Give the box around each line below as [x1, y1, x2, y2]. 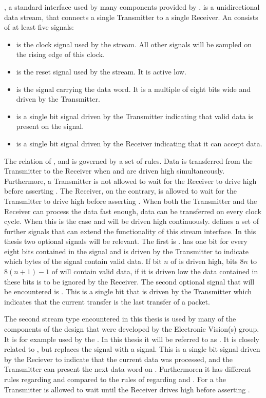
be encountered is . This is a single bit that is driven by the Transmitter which [4, 286, 252, 297]
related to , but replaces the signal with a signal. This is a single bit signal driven [4, 344, 260, 354]
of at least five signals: [4, 22, 74, 32]
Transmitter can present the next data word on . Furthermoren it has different [4, 364, 251, 374]
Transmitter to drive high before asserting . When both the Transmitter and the [4, 195, 257, 206]
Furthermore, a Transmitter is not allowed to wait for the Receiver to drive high [4, 175, 257, 186]
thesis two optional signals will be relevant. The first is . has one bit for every [4, 236, 248, 247]
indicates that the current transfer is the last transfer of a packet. [4, 296, 210, 307]
